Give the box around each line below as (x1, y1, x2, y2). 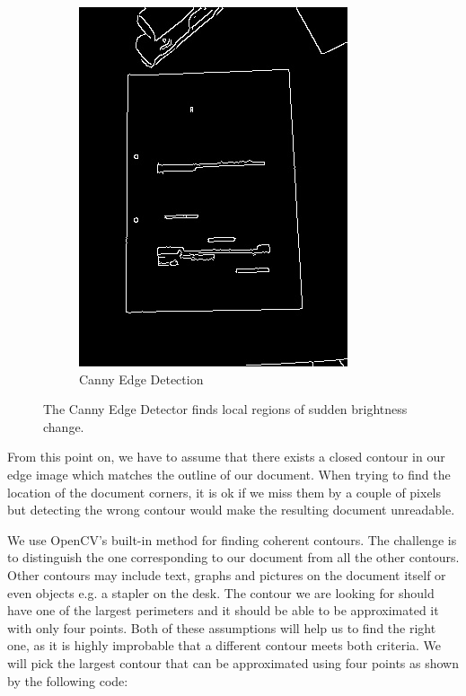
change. (43, 417, 84, 436)
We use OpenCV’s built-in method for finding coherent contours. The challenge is (7, 530, 457, 549)
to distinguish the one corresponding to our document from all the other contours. (7, 548, 460, 567)
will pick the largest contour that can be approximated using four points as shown (7, 653, 460, 672)
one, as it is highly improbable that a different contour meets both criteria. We (7, 636, 442, 655)
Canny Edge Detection (79, 369, 204, 388)
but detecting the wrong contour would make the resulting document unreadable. (7, 500, 455, 519)
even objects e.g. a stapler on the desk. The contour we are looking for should (7, 583, 435, 602)
